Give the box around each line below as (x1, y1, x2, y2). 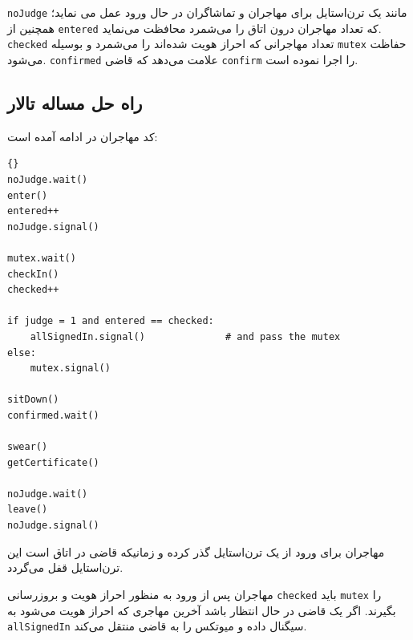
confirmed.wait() (7, 409, 99, 421)
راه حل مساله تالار (7, 91, 143, 115)
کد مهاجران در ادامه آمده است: (7, 128, 158, 144)
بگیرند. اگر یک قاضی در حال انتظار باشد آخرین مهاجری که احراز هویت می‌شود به (7, 602, 396, 618)
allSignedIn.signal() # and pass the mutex (30, 330, 341, 342)
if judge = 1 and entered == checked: (7, 315, 214, 327)
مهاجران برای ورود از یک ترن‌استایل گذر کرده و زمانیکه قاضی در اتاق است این (7, 543, 385, 560)
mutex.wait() (7, 252, 76, 264)
